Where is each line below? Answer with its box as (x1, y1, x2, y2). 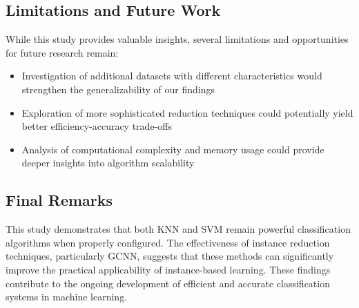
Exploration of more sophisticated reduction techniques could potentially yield (21, 105, 353, 119)
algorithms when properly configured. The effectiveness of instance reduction (6, 235, 330, 249)
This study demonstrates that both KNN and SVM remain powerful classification (6, 222, 351, 236)
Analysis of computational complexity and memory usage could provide (21, 142, 324, 156)
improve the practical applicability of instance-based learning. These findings (6, 262, 331, 276)
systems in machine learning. (6, 289, 128, 304)
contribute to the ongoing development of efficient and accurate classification (6, 276, 330, 290)
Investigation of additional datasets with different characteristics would (21, 68, 322, 83)
